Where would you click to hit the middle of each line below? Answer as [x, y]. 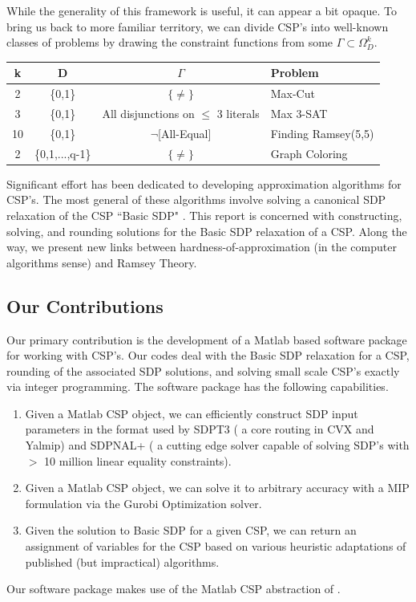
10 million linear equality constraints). [138, 460]
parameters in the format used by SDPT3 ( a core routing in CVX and [200, 429]
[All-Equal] [185, 133]
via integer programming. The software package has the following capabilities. [198, 386]
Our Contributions [85, 305]
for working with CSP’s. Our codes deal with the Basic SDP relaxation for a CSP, [208, 355]
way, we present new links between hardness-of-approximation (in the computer [202, 247]
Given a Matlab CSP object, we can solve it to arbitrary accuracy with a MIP [217, 488]
